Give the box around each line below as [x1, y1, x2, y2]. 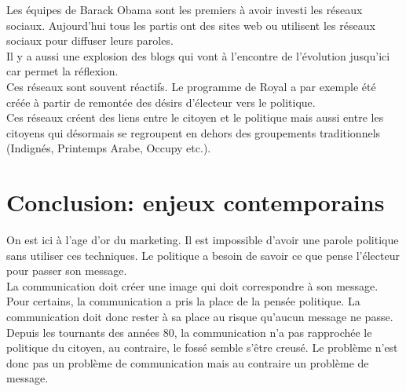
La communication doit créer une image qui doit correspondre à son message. [6, 277, 379, 294]
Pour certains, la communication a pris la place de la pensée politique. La [6, 293, 360, 309]
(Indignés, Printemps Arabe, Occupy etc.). [6, 140, 211, 156]
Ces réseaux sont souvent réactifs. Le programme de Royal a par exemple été [6, 78, 376, 94]
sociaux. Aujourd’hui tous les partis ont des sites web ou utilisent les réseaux [6, 16, 375, 33]
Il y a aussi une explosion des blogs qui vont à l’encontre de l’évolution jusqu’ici [6, 47, 390, 64]
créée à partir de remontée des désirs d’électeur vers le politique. [6, 93, 316, 110]
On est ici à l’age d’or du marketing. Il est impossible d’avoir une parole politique [6, 232, 399, 248]
